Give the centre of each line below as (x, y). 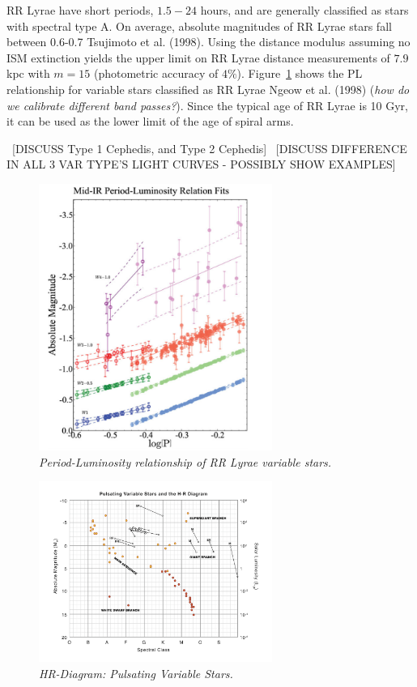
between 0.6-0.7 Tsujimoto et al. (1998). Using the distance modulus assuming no (208, 42)
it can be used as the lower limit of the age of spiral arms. (150, 121)
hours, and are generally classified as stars (304, 10)
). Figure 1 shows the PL (300, 73)
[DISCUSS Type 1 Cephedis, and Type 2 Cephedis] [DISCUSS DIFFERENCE (209, 148)
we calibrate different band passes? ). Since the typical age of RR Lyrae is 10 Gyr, (207, 105)
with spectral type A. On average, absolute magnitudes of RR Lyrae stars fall (199, 26)
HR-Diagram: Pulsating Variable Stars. (136, 673)
